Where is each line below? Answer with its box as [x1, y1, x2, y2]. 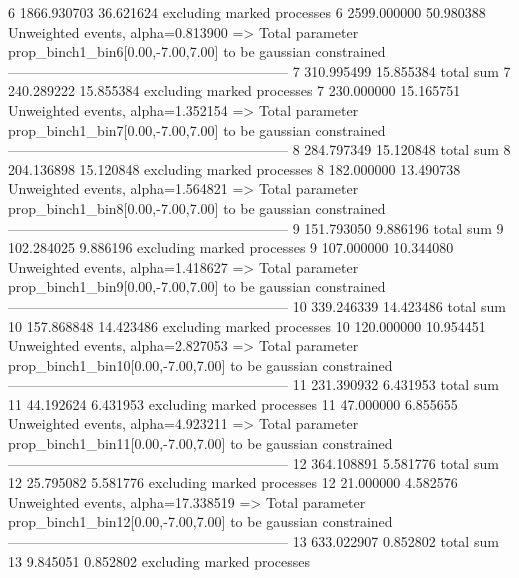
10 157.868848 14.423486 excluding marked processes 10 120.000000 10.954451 [8, 315, 486, 336]
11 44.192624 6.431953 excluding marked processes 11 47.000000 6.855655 [8, 393, 458, 414]
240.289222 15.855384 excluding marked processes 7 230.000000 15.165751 [8, 80, 461, 101]
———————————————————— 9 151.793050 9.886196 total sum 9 [8, 217, 504, 238]
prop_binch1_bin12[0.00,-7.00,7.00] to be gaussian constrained [8, 511, 393, 532]
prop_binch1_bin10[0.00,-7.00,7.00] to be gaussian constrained [8, 354, 393, 375]
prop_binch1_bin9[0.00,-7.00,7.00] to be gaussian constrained [8, 276, 386, 297]
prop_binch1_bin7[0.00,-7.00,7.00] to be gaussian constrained [8, 119, 386, 140]
